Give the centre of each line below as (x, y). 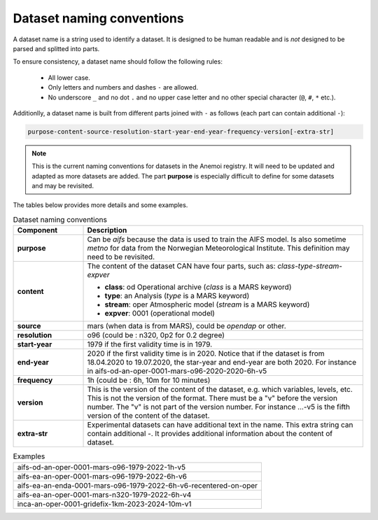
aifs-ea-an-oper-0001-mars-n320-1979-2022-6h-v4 (104, 495)
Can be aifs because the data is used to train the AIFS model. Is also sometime (217, 239)
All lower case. (69, 78)
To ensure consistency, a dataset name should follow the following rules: (118, 62)
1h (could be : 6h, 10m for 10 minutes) (149, 380)
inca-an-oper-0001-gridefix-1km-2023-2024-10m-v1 (104, 504)
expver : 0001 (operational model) (160, 314)
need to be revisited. (121, 257)
